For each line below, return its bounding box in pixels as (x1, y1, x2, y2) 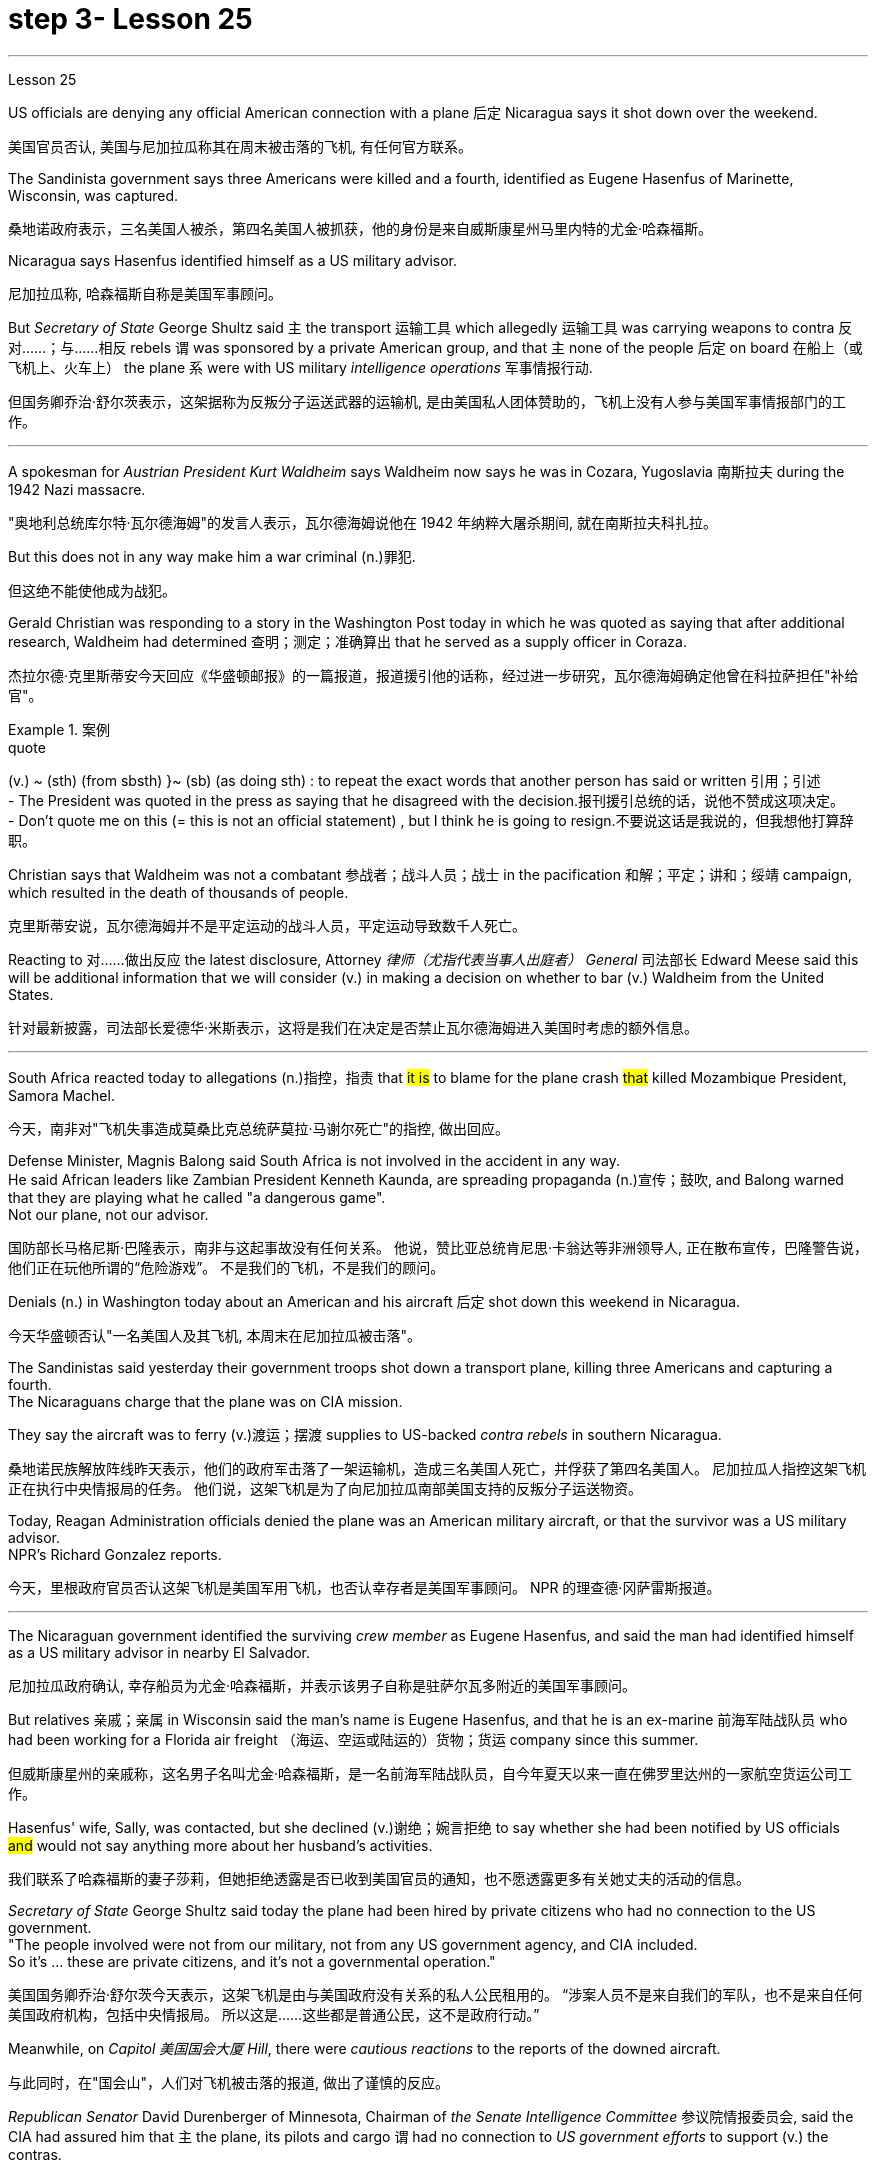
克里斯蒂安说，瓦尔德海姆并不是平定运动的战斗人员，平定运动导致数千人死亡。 (8, 916, 526, 934)
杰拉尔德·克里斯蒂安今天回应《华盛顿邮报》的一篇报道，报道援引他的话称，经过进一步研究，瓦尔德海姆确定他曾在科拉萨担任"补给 (8, 666, 859, 684)
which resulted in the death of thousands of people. (8, 883, 349, 901)
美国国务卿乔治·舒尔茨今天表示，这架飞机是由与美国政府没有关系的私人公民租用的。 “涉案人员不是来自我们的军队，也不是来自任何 (8, 1985, 863, 2003)
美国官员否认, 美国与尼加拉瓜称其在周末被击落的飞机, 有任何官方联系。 (8, 137, 472, 155)
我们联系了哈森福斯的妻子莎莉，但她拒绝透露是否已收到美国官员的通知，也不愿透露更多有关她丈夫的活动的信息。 (8, 1869, 750, 1887)
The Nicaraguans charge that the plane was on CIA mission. (8, 1392, 403, 1410)
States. (8, 985, 54, 1003)
